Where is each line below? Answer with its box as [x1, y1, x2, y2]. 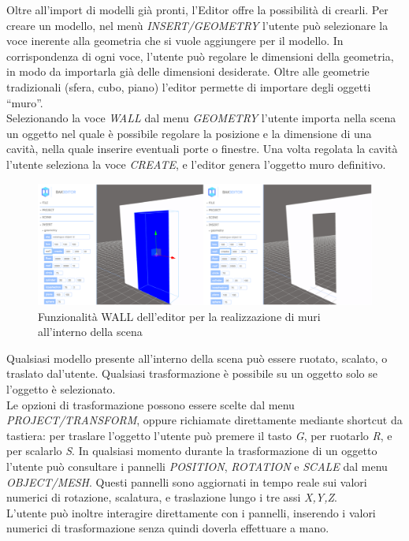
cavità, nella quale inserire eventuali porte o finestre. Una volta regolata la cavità [6, 140, 398, 157]
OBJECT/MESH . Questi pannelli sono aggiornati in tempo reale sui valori [6, 473, 367, 490]
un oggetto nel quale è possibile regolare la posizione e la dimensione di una [6, 125, 372, 141]
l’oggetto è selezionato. [6, 380, 116, 397]
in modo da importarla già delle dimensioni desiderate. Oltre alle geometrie [6, 63, 370, 80]
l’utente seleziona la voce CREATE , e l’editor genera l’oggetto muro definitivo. [6, 155, 386, 172]
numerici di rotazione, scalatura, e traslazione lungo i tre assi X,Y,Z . [6, 489, 337, 506]
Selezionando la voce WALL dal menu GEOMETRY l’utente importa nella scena [6, 110, 396, 126]
